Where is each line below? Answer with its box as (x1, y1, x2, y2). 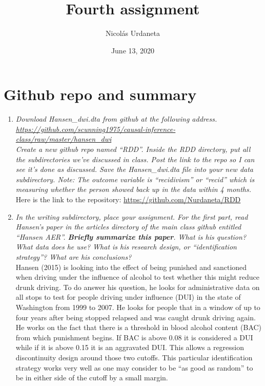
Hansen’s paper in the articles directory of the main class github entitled (15, 221, 241, 232)
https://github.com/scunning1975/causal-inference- (15, 123, 176, 134)
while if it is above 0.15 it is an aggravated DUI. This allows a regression (15, 342, 244, 353)
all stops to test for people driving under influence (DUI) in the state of (15, 292, 241, 302)
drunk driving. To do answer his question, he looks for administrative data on (15, 281, 260, 292)
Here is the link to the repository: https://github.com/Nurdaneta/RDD (15, 194, 241, 204)
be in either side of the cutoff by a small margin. (15, 372, 168, 383)
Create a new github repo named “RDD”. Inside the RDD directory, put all (15, 144, 251, 155)
